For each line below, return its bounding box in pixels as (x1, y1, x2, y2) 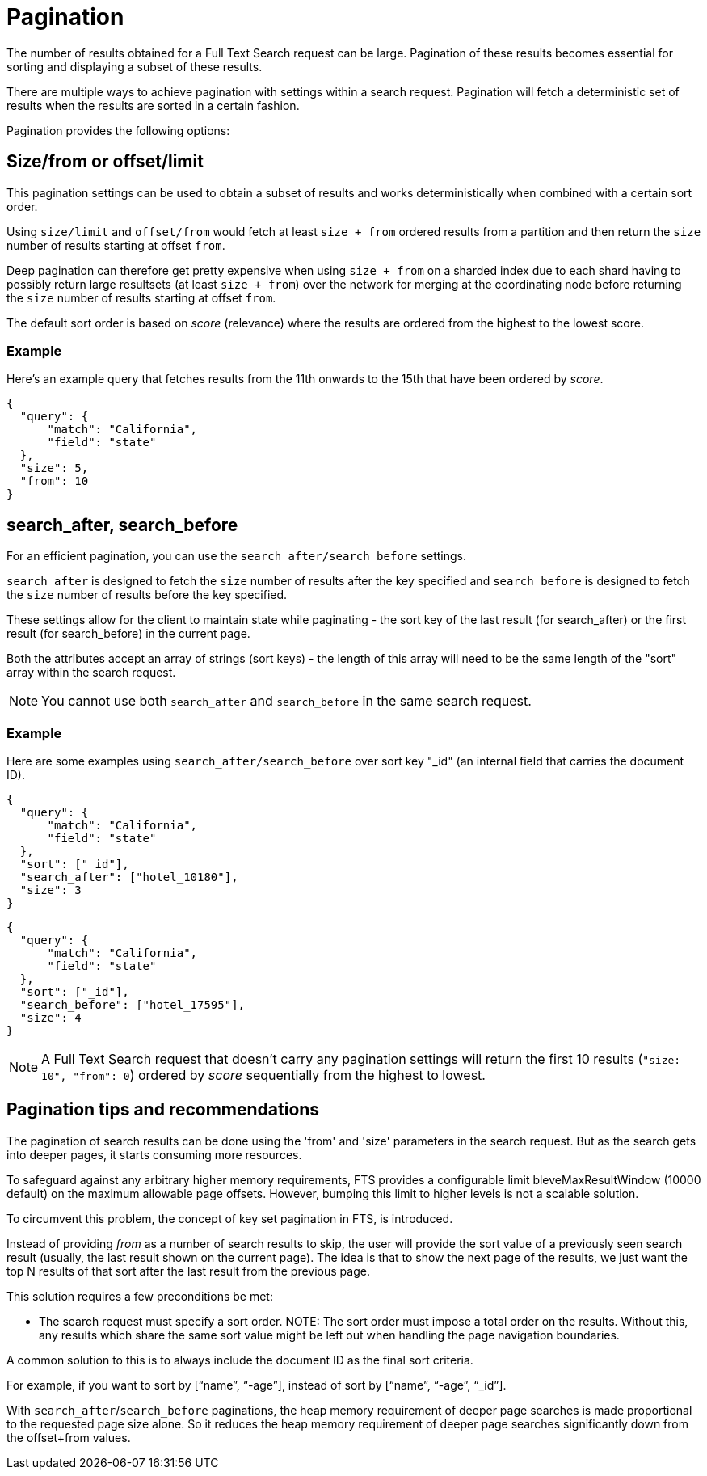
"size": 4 (19, 1010, 82, 1024)
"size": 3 (19, 883, 82, 896)
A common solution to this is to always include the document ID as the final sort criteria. (6, 1352, 473, 1367)
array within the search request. (6, 665, 176, 680)
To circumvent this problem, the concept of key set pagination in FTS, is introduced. (6, 1211, 453, 1225)
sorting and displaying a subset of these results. (6, 59, 263, 74)
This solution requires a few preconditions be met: (6, 1288, 273, 1303)
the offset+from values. (6, 1430, 131, 1444)
